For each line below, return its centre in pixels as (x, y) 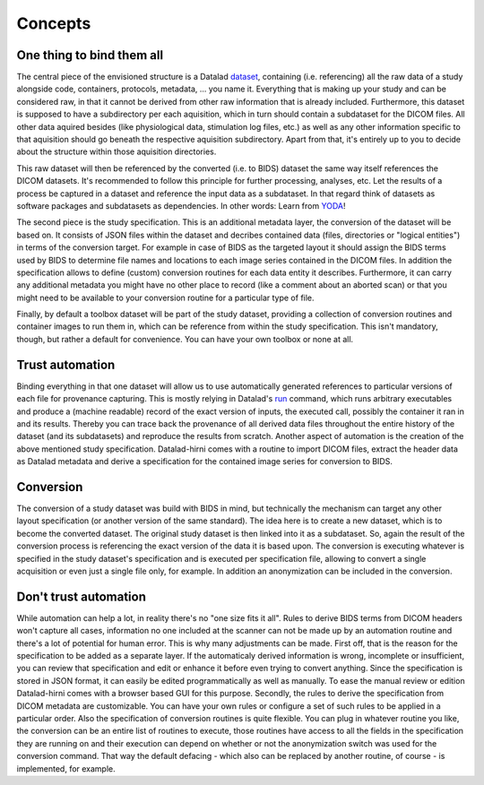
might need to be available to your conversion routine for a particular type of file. (165, 298)
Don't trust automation (82, 596)
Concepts (54, 23)
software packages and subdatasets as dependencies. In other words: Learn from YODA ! (181, 205)
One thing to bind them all (90, 55)
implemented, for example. (66, 768)
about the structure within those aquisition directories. (117, 151)
